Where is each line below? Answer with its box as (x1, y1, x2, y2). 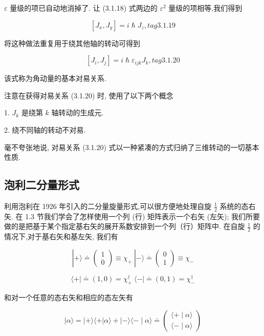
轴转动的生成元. (51, 107, 104, 118)
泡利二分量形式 (4, 177, 79, 193)
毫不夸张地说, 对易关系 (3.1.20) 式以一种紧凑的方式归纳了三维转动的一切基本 (4, 141, 259, 152)
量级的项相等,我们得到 (168, 3, 243, 13)
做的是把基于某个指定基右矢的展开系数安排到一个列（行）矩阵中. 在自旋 (4, 221, 245, 232)
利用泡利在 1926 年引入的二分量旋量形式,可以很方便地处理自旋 (4, 200, 212, 211)
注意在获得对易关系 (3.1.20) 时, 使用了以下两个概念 (4, 90, 173, 100)
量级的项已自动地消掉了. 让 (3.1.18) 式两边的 (10, 3, 158, 13)
